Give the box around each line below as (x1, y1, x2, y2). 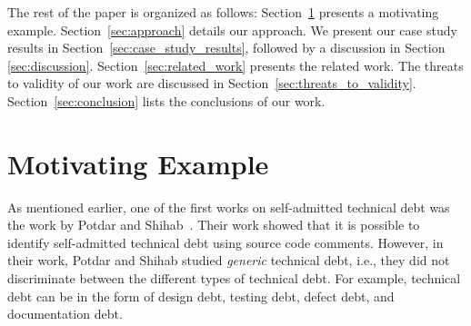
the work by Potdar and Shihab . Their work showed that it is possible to (7, 215, 420, 234)
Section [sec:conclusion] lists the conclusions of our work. (7, 91, 326, 110)
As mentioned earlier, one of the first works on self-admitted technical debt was (7, 197, 450, 216)
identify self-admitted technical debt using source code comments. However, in (7, 232, 444, 252)
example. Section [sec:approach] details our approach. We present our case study (7, 20, 457, 39)
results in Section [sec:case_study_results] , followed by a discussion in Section (7, 38, 446, 57)
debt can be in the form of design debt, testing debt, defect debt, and (7, 286, 395, 305)
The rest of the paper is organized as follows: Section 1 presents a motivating (7, 3, 439, 21)
